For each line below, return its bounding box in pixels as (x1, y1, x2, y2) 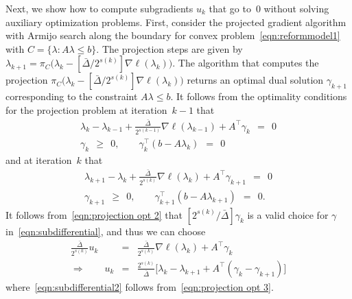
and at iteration (5, 153, 72, 167)
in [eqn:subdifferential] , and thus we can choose (5, 224, 206, 238)
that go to (209, 1, 251, 15)
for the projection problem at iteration (5, 102, 167, 117)
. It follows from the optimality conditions (170, 89, 347, 104)
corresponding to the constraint (5, 89, 138, 104)
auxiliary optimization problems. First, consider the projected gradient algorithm (5, 14, 347, 29)
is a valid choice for (247, 207, 329, 222)
